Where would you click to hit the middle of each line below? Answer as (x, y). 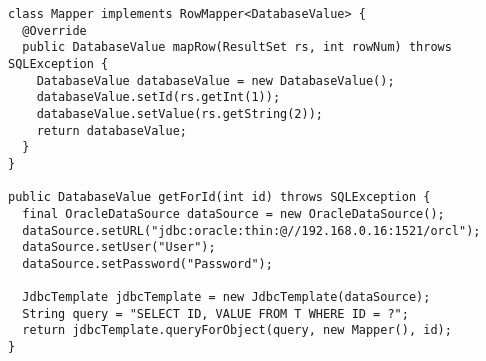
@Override (54, 30)
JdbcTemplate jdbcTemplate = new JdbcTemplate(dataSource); (226, 297)
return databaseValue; (111, 130)
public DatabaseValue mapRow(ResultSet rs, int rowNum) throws (237, 47)
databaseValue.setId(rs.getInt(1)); (158, 97)
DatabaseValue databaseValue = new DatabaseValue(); (215, 80)
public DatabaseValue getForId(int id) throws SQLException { (219, 197)
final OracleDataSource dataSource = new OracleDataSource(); (233, 213)
